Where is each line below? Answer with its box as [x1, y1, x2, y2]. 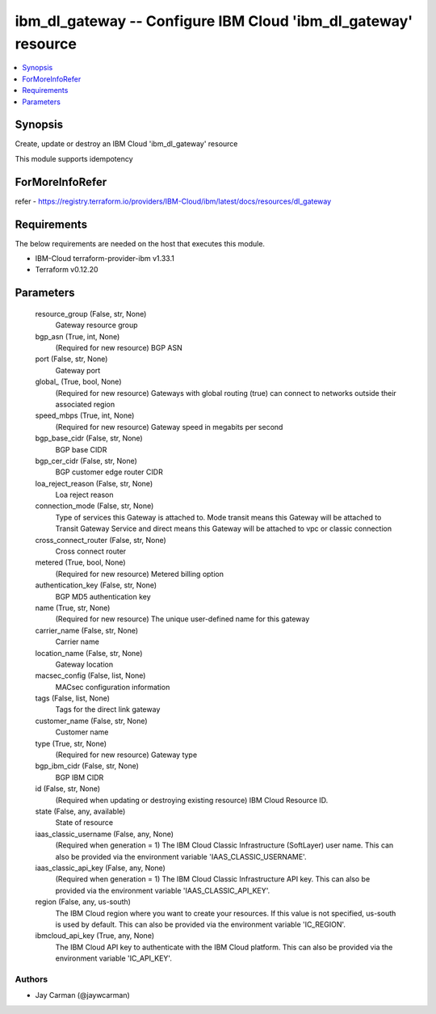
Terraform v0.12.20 [35, 265, 99, 275]
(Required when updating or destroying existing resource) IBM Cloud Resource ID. [55, 795, 329, 805]
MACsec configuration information [55, 682, 170, 692]
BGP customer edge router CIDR [55, 467, 163, 477]
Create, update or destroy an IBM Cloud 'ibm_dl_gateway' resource [15, 139, 238, 149]
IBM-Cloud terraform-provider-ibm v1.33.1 [35, 254, 175, 263]
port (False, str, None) [35, 354, 108, 364]
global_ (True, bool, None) [35, 377, 122, 387]
